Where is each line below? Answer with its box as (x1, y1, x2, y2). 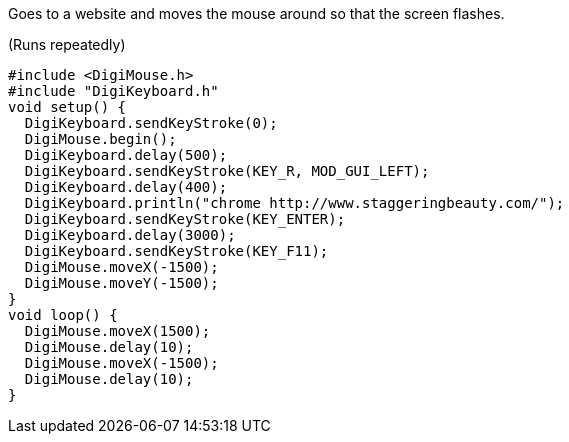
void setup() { (8, 99, 127, 115)
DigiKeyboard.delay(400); (24, 179, 228, 195)
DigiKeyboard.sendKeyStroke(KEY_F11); (24, 243, 329, 259)
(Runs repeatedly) (8, 36, 126, 53)
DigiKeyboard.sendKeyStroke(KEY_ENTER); (24, 211, 346, 227)
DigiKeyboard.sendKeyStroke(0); (24, 115, 278, 131)
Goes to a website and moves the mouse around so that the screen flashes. (8, 5, 505, 22)
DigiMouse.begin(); (24, 131, 177, 147)
